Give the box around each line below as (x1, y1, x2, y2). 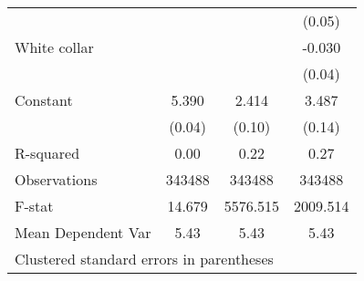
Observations (15, 169, 98, 190)
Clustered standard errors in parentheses (15, 248, 274, 269)
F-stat (15, 195, 54, 216)
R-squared (15, 142, 80, 163)
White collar (15, 36, 94, 57)
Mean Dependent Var (15, 222, 151, 243)
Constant (15, 89, 73, 110)
